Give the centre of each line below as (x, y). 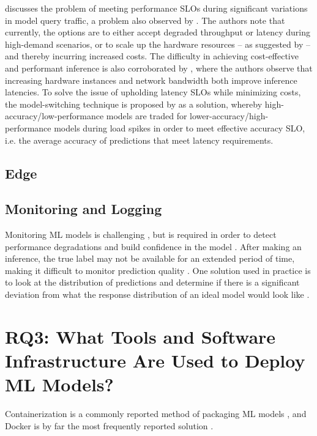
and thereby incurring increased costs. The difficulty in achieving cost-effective (152, 56)
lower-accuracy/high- (229, 116)
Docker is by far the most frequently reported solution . (109, 425)
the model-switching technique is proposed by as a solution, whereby (134, 104)
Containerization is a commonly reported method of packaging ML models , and (156, 414)
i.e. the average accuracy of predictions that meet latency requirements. (139, 140)
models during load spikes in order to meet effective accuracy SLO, (180, 127)
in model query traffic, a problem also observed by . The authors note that (145, 20)
